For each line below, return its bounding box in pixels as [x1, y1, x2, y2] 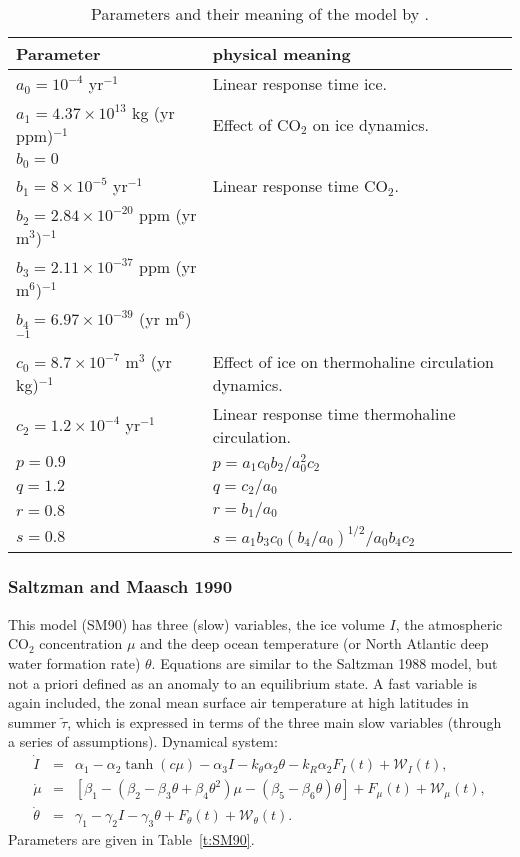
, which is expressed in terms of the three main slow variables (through [67, 711, 502, 732]
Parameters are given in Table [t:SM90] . [8, 829, 255, 850]
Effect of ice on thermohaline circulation [212, 349, 494, 373]
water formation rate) [8, 652, 141, 673]
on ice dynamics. [312, 112, 429, 136]
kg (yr [131, 101, 175, 124]
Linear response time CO [212, 173, 388, 197]
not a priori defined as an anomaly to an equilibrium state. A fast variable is [8, 672, 478, 693]
